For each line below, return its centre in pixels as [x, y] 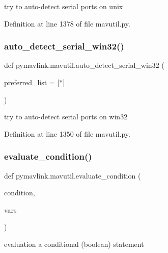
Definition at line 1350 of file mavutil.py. [67, 133]
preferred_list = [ [32, 82]
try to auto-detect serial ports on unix [64, 6]
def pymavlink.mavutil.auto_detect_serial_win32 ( [84, 65]
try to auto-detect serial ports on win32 [66, 117]
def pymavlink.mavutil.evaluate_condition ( [73, 175]
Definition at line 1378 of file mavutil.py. [67, 23]
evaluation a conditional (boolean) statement [74, 244]
